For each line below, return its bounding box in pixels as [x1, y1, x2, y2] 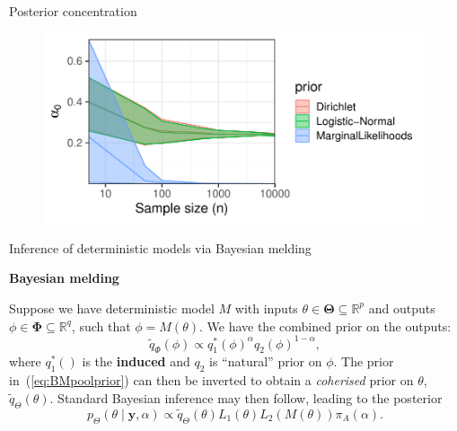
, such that [71, 316, 131, 335]
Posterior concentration [9, 2, 137, 20]
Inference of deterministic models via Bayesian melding [9, 238, 312, 257]
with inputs [234, 298, 298, 317]
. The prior [333, 352, 394, 371]
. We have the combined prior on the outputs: [198, 316, 452, 335]
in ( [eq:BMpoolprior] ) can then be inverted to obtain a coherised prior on [9, 371, 414, 390]
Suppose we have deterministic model [9, 298, 215, 317]
